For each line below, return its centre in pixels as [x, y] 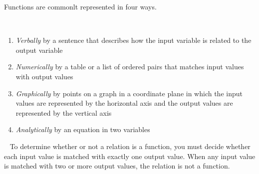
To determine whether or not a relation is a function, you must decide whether [130, 146]
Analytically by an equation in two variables [83, 129]
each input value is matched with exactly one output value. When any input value [130, 156]
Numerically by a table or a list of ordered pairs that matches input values [130, 67]
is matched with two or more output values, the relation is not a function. [117, 166]
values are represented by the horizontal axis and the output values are [124, 103]
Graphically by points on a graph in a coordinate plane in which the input [129, 93]
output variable [39, 50]
